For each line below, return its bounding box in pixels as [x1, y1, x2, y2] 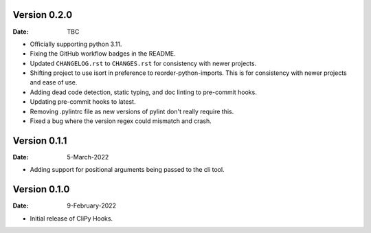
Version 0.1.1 [12, 135, 67, 146]
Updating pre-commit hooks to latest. [30, 98, 136, 106]
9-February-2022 [67, 201, 117, 210]
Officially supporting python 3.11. [30, 40, 122, 48]
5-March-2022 [67, 153, 109, 161]
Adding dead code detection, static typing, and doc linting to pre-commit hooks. [30, 88, 257, 96]
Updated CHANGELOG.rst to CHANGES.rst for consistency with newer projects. [30, 59, 257, 67]
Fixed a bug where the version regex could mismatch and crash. [30, 117, 212, 125]
